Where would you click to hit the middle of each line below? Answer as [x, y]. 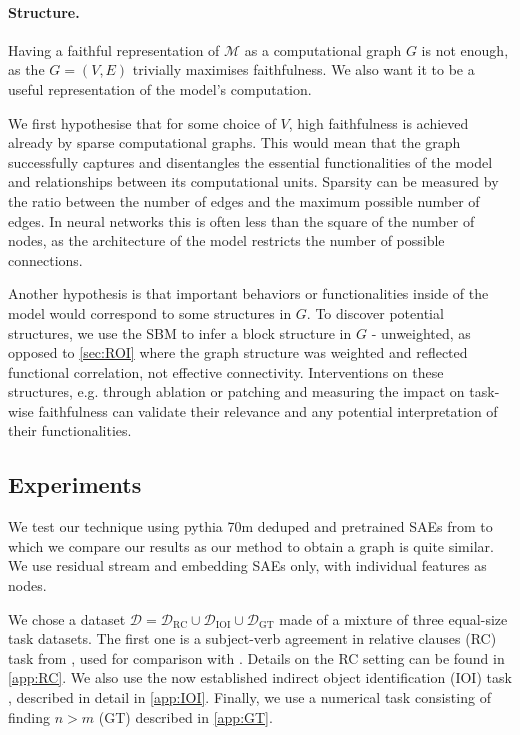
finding [29, 716]
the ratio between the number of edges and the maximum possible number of [244, 200]
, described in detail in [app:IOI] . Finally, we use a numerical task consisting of [249, 697]
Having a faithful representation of [114, 49]
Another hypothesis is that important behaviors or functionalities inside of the [248, 293]
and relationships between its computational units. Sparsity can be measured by [253, 181]
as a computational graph [323, 49]
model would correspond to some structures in [150, 312]
